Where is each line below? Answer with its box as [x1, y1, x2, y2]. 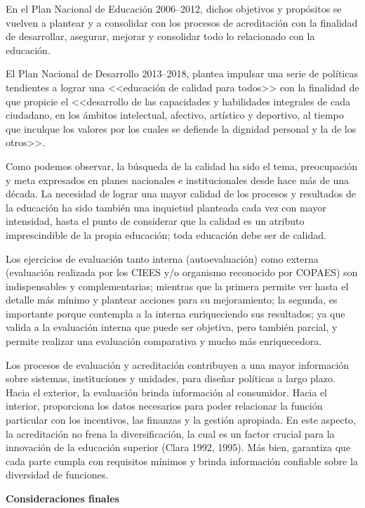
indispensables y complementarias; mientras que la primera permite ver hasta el [6, 278, 349, 293]
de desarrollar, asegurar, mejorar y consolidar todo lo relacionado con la [6, 29, 315, 44]
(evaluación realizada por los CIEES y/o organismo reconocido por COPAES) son [6, 265, 358, 280]
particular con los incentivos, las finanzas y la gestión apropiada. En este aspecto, [6, 412, 357, 427]
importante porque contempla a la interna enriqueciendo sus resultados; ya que [6, 306, 345, 320]
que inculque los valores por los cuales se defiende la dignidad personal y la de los [6, 121, 357, 136]
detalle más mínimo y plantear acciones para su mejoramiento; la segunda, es [6, 292, 338, 307]
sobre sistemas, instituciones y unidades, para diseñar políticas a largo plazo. [6, 371, 336, 386]
